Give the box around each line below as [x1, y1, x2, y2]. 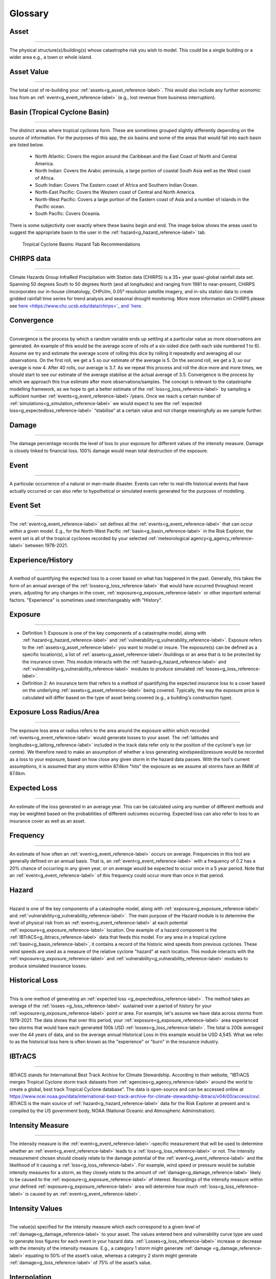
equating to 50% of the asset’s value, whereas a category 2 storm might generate [25, 1252, 198, 1259]
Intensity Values [9, 1204, 62, 1212]
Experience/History [9, 556, 74, 564]
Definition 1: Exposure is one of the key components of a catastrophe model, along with [22, 630, 206, 636]
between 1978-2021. [25, 542, 68, 548]
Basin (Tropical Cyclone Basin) [9, 107, 109, 116]
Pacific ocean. [35, 204, 65, 210]
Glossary [9, 8, 49, 19]
